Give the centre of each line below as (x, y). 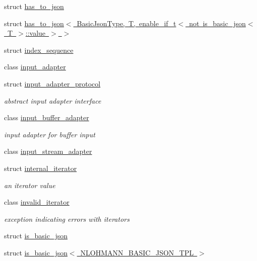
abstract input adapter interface (53, 100)
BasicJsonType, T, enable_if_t (126, 23)
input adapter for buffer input (50, 134)
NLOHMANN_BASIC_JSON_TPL (137, 252)
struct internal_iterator (41, 168)
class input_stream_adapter (48, 151)
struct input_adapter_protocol (52, 83)
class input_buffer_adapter (47, 117)
